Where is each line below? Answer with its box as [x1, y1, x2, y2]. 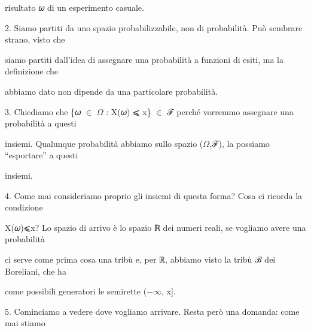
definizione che [5, 65, 59, 77]
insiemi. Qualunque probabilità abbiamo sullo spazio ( [5, 137, 203, 149]
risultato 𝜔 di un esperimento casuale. [5, 1, 144, 13]
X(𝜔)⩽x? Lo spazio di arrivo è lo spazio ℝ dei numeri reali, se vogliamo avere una [5, 221, 306, 233]
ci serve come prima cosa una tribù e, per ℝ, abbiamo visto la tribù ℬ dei [5, 252, 276, 265]
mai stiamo [5, 317, 45, 329]
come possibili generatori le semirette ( [5, 285, 147, 297]
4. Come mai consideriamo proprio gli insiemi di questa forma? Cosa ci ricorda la [5, 189, 303, 201]
